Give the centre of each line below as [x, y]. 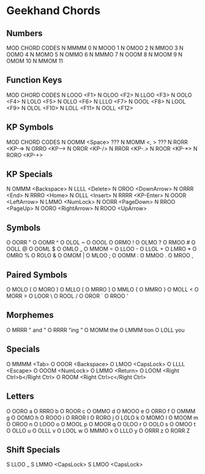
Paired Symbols [37, 275]
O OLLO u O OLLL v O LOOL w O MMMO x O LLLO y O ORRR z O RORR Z [98, 431]
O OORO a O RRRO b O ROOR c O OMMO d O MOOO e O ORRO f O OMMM [101, 411]
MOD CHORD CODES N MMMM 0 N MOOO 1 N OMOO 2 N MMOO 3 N [95, 48]
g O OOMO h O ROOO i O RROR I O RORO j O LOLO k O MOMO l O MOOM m [102, 418]
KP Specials [30, 174]
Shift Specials [33, 450]
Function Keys [34, 80]
